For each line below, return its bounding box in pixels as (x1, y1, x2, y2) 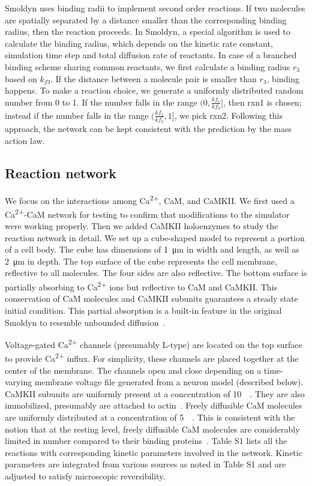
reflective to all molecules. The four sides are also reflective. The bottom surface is (5, 266, 307, 279)
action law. (5, 134, 45, 146)
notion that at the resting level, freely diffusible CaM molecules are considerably (5, 422, 300, 435)
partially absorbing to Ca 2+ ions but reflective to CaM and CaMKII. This (5, 279, 277, 293)
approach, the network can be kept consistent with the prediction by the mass (5, 122, 292, 135)
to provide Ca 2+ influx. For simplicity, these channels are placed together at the (5, 350, 299, 365)
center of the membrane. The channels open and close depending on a (5, 364, 262, 376)
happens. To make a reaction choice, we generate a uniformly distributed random (5, 84, 304, 97)
